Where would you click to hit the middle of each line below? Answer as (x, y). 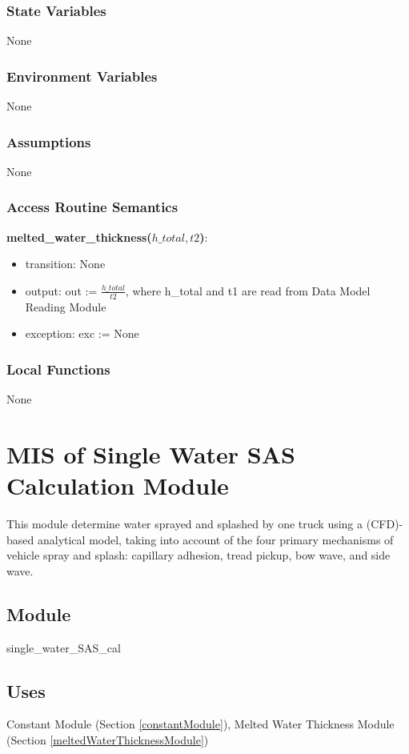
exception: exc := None (82, 333)
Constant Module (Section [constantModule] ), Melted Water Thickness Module (200, 724)
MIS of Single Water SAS (151, 453)
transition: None (65, 264)
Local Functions (58, 369)
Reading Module (66, 306)
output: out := (61, 290)
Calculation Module (118, 485)
